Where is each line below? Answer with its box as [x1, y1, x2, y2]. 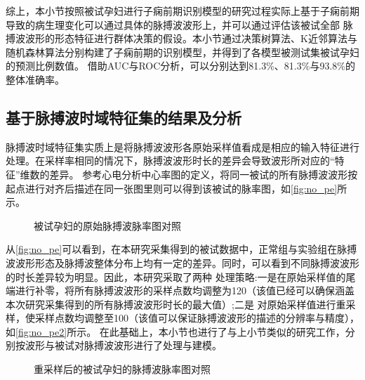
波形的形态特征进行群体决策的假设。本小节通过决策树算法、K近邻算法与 [25, 31, 357, 46]
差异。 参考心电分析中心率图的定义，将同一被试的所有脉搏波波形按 [49, 166, 358, 181]
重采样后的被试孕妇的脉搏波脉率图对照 [34, 362, 211, 376]
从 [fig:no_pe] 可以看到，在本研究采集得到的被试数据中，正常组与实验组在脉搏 [6, 242, 357, 256]
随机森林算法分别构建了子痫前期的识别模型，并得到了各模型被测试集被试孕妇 [6, 44, 359, 59]
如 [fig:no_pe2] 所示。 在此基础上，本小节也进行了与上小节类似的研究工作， [6, 324, 345, 339]
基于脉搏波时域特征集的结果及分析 [6, 106, 241, 128]
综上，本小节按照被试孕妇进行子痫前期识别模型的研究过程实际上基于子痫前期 [6, 4, 359, 18]
